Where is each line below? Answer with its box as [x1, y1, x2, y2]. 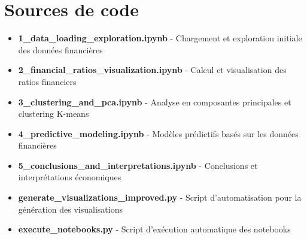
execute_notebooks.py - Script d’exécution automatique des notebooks [18, 223, 291, 235]
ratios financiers [18, 75, 77, 87]
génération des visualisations [18, 202, 123, 215]
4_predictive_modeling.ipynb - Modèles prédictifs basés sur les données [18, 127, 299, 140]
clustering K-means [18, 107, 89, 120]
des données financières [18, 43, 103, 56]
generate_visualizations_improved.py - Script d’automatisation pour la [18, 191, 302, 204]
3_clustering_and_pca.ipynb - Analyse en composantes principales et [18, 95, 291, 108]
